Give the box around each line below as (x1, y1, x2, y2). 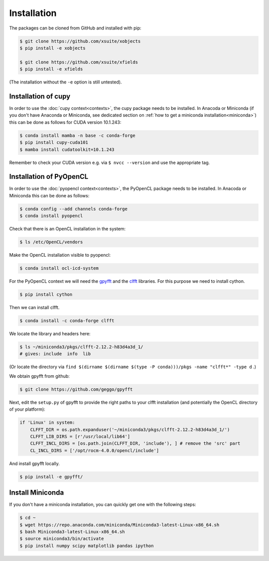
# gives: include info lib (19, 351, 91, 357)
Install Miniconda (9, 489, 64, 497)
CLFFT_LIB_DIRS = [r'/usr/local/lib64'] (30, 434, 131, 439)
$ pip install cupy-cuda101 (19, 140, 88, 145)
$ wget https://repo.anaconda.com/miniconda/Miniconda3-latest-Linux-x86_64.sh (19, 522, 220, 528)
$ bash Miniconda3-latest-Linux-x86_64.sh (19, 529, 125, 535)
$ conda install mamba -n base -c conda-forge (19, 132, 135, 138)
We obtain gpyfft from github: (9, 373, 70, 379)
